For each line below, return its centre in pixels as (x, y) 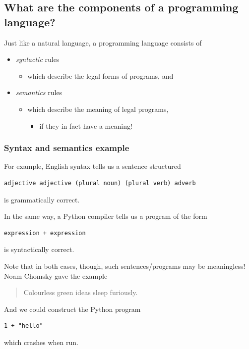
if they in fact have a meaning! (86, 125)
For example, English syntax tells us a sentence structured (93, 166)
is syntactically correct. (39, 249)
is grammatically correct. (42, 199)
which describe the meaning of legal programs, (98, 109)
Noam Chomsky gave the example (56, 275)
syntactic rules (37, 59)
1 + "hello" (24, 326)
